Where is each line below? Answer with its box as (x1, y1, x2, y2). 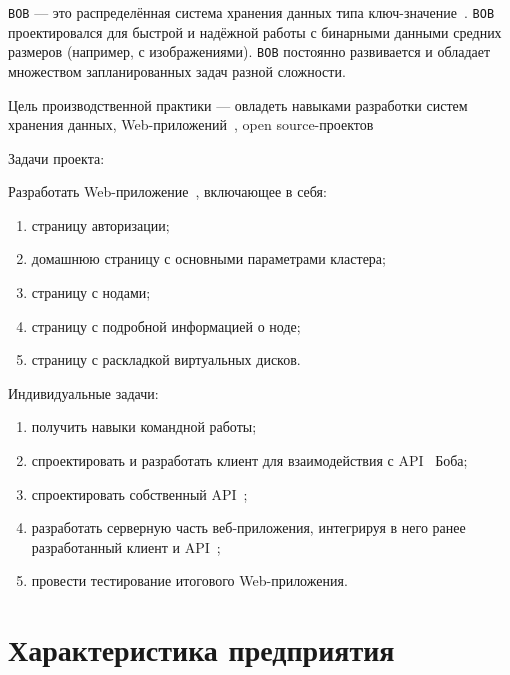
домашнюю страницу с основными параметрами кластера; (31, 248, 386, 269)
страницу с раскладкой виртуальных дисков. (31, 349, 301, 370)
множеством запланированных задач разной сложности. (8, 60, 346, 81)
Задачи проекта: (8, 147, 105, 168)
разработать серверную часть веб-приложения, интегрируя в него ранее (31, 517, 466, 538)
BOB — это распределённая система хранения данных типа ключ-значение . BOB (8, 2, 495, 22)
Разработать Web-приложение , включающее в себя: (8, 181, 327, 202)
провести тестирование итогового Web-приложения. (31, 570, 348, 591)
